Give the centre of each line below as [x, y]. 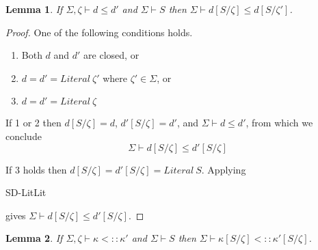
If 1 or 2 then [34, 123]
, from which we [279, 123]
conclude [24, 136]
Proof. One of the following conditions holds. [99, 32]
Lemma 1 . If [34, 9]
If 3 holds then [36, 169]
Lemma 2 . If [34, 238]
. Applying [224, 169]
